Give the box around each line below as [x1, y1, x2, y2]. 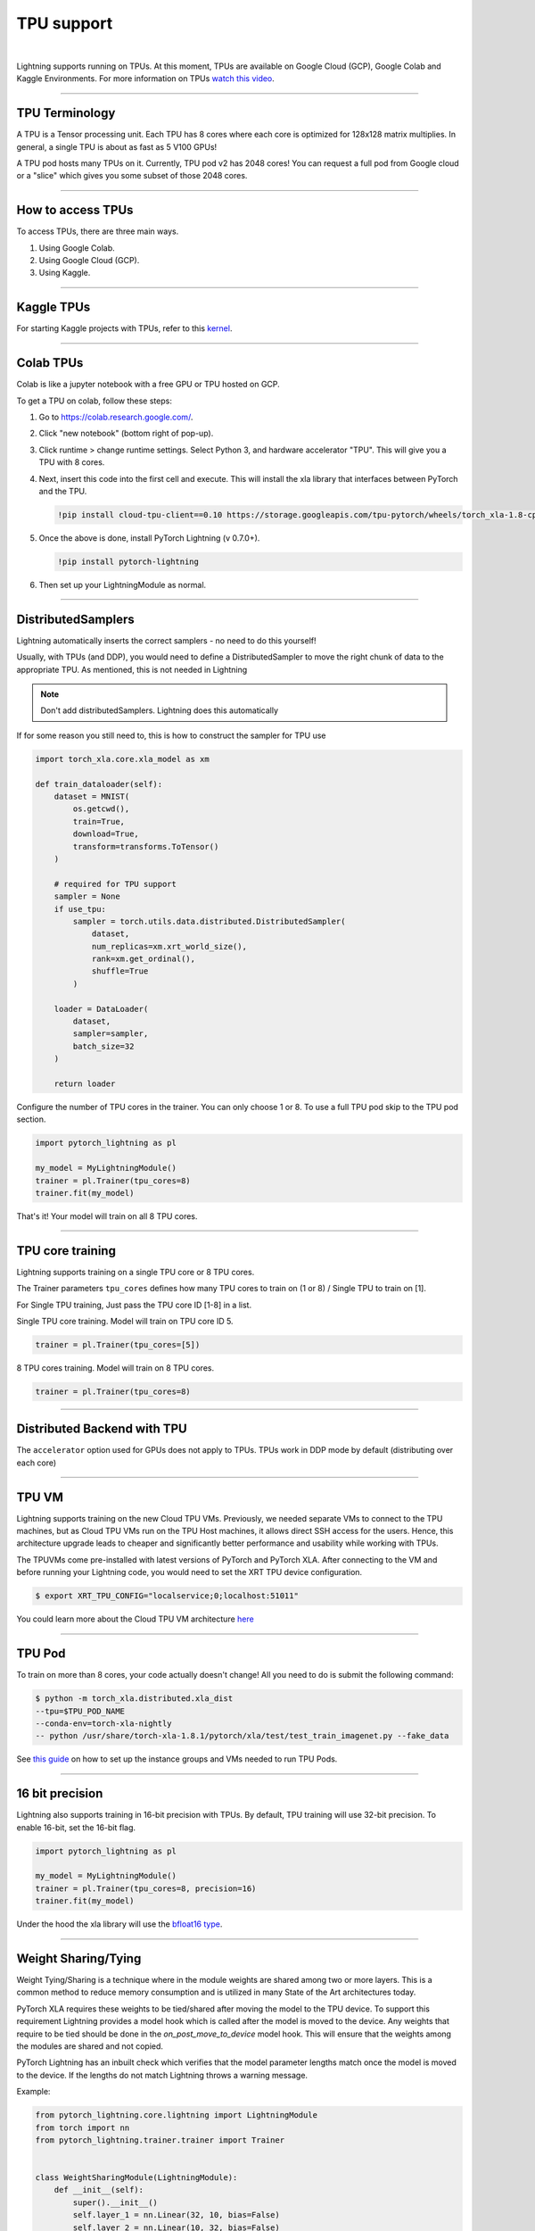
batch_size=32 [72, 1041, 135, 1051]
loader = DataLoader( [53, 1004, 149, 1014]
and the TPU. [38, 486, 87, 497]
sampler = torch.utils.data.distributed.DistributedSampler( [72, 916, 346, 926]
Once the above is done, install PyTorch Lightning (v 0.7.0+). [38, 533, 260, 543]
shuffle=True [91, 966, 149, 976]
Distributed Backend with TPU [16, 1422, 187, 1437]
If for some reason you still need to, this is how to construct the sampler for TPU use [16, 730, 326, 741]
